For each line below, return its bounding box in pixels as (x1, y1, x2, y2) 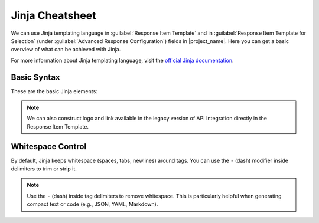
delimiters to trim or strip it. (11, 165, 77, 172)
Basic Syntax (11, 72, 60, 82)
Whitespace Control (11, 142, 87, 152)
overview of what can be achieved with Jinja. (11, 46, 121, 53)
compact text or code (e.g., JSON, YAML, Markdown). (27, 201, 158, 208)
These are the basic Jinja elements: (11, 87, 97, 94)
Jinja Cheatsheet (11, 9, 96, 22)
